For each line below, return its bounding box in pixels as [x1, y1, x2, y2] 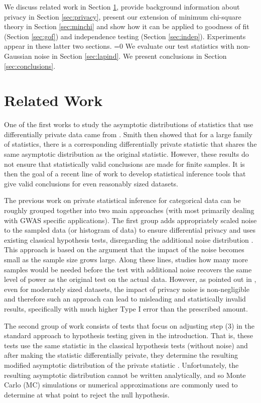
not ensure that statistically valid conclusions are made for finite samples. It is [4, 158, 245, 169]
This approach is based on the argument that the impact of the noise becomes [4, 244, 244, 255]
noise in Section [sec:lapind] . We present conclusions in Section [34, 50, 227, 61]
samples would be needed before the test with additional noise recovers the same [4, 264, 252, 274]
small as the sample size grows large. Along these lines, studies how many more [4, 254, 248, 264]
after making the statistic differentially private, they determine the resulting [4, 350, 238, 360]
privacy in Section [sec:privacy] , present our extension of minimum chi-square [4, 11, 241, 22]
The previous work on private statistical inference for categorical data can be [4, 195, 241, 206]
